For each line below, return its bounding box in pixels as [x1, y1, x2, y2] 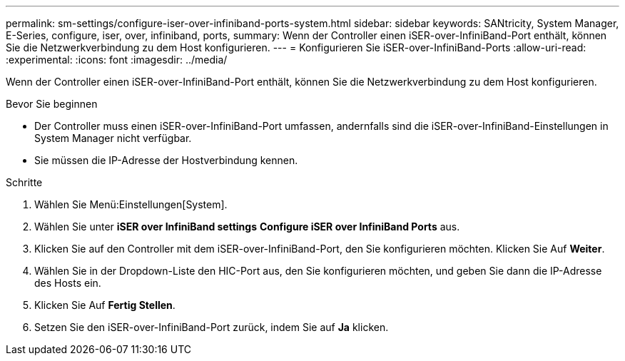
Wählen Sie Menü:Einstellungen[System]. [34, 198, 228, 210]
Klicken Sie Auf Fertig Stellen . [34, 299, 176, 311]
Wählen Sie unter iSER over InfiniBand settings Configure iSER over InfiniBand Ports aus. [34, 220, 460, 233]
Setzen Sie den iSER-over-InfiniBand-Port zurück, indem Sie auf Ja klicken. [34, 321, 389, 333]
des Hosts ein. [34, 277, 101, 289]
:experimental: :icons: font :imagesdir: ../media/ [6, 54, 228, 66]
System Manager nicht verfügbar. [34, 132, 192, 144]
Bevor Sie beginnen [6, 98, 98, 110]
